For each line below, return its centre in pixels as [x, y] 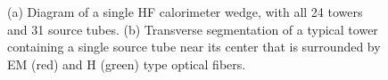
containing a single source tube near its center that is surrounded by [194, 47]
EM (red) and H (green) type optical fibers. [127, 64]
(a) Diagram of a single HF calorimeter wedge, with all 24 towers [185, 12]
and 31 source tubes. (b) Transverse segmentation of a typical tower [193, 29]
